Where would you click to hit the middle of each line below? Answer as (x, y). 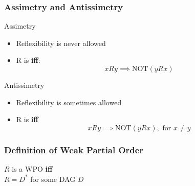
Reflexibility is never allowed (61, 43)
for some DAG (53, 179)
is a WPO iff (32, 169)
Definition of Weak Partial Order (74, 149)
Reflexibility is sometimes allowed (69, 102)
